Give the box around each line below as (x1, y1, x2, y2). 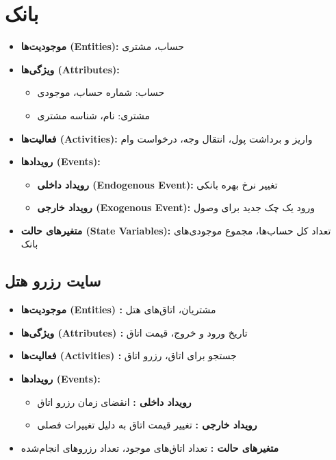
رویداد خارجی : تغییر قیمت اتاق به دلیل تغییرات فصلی (37, 417, 257, 432)
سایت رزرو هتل (5, 270, 101, 291)
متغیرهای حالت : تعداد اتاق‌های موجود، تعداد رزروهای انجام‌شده (21, 440, 279, 455)
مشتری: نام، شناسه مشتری (37, 108, 151, 122)
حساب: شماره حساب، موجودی (37, 85, 165, 99)
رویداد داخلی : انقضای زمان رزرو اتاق (37, 394, 192, 409)
